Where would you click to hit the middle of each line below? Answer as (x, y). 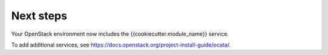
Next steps (39, 16)
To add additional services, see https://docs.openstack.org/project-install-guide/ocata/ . (121, 45)
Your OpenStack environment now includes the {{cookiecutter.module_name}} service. (120, 34)
